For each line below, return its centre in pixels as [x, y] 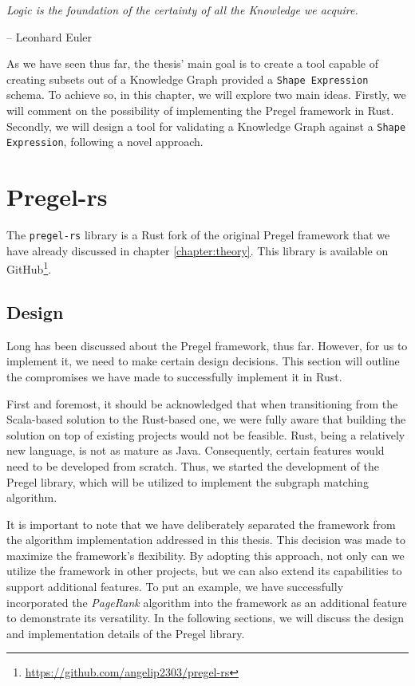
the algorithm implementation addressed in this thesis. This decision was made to [206, 540]
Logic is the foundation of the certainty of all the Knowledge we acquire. [182, 10]
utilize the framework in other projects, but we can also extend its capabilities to [204, 571]
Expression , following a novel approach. [105, 142]
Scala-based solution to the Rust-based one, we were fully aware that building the [206, 419]
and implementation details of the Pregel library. [126, 633]
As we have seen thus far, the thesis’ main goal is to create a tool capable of [192, 63]
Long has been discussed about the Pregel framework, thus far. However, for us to [207, 345]
